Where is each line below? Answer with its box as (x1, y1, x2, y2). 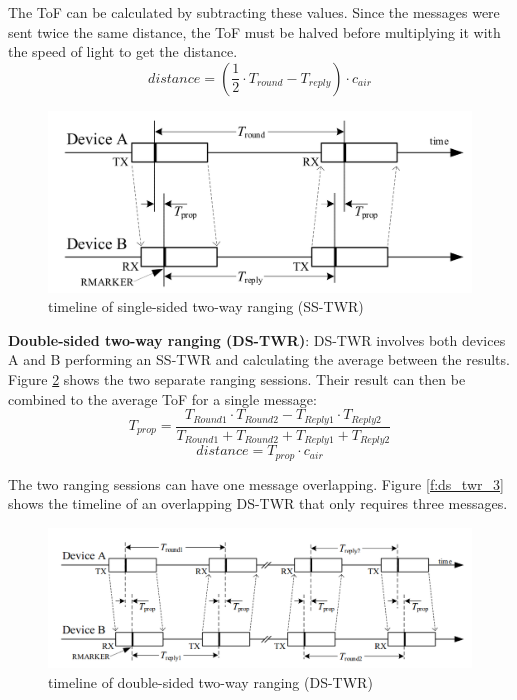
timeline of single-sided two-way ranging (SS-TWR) (48, 296, 364, 317)
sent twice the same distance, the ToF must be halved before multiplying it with (8, 21, 501, 42)
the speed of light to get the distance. (8, 41, 238, 62)
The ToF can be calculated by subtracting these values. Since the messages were (8, 2, 500, 22)
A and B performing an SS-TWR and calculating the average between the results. (8, 349, 510, 370)
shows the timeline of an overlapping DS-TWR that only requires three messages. (8, 493, 508, 514)
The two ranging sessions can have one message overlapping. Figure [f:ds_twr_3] (8, 473, 504, 494)
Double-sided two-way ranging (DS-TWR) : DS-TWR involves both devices (8, 329, 506, 350)
